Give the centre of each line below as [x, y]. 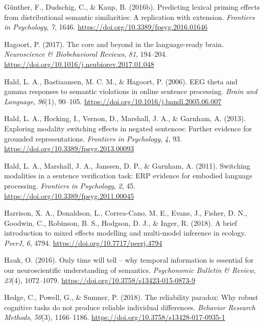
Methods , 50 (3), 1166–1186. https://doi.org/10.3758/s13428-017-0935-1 [115, 317]
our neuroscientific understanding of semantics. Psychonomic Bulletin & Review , [130, 270]
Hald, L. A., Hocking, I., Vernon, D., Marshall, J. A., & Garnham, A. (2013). [125, 118]
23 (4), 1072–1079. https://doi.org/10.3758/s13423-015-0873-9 [100, 280]
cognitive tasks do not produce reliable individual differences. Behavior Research [130, 307]
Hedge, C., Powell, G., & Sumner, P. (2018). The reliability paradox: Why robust [131, 297]
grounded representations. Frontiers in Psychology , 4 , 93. [93, 138]
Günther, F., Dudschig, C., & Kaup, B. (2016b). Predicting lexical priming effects [132, 7]
